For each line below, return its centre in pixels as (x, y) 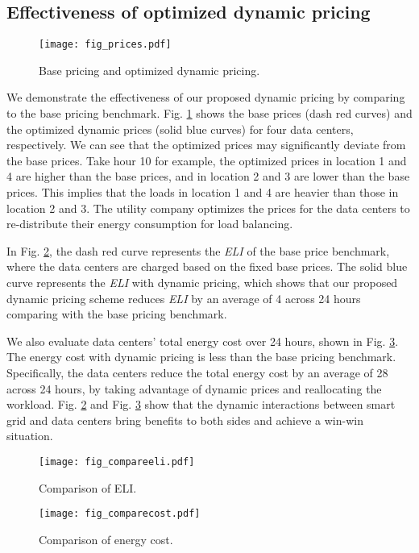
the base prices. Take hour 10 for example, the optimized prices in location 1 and (207, 160)
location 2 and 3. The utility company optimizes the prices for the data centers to (208, 208)
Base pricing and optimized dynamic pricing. (149, 70)
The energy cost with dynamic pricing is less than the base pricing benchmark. (201, 357)
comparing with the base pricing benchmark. (117, 314)
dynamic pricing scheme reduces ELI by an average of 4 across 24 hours (184, 298)
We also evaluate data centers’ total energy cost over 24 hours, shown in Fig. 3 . (203, 341)
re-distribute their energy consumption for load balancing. (150, 224)
